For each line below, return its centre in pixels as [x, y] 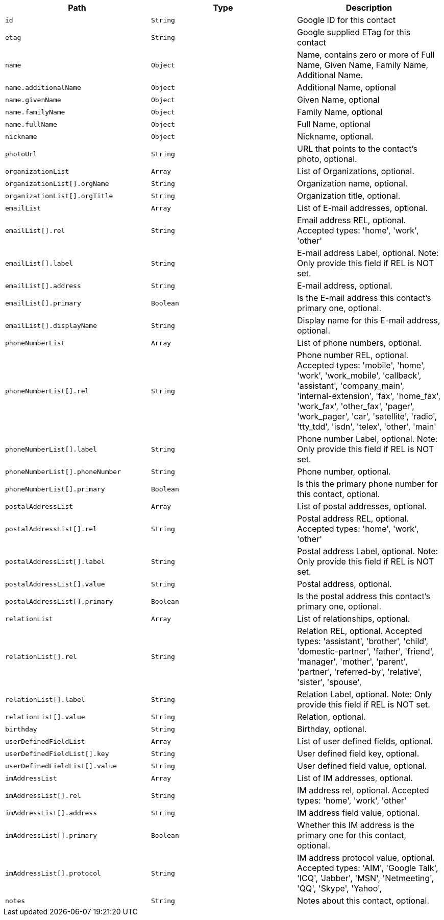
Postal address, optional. [344, 584]
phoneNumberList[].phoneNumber [63, 471]
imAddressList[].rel [43, 795]
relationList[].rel [41, 656]
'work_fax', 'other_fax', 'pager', [355, 406]
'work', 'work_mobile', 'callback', [359, 375]
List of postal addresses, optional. [362, 506]
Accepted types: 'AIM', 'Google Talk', [367, 868]
